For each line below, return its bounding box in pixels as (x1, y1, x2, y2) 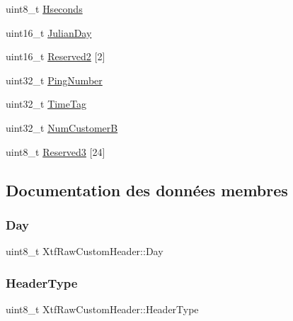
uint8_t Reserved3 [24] (6, 144, 105, 159)
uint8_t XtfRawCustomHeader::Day (6, 244, 163, 259)
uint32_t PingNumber (6, 72, 103, 87)
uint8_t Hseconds (6, 1, 83, 16)
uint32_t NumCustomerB (6, 120, 118, 135)
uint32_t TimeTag (6, 96, 86, 111)
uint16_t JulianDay (6, 25, 92, 40)
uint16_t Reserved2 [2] (6, 49, 105, 64)
